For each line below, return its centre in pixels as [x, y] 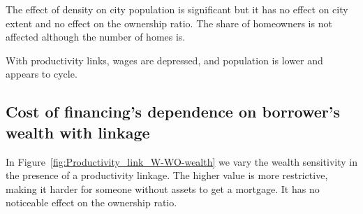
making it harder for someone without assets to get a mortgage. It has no [163, 188]
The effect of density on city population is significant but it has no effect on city [177, 9]
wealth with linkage [78, 132]
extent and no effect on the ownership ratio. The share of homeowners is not [169, 23]
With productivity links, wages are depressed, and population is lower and [164, 60]
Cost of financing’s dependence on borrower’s [173, 112]
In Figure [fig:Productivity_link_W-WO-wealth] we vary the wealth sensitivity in [181, 161]
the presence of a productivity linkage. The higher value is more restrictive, [167, 175]
